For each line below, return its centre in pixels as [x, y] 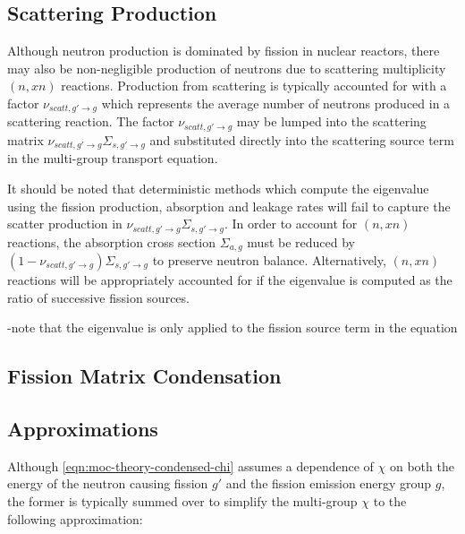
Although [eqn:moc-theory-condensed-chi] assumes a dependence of [190, 465]
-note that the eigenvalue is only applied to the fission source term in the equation [232, 327]
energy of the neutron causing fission [108, 483]
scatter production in [65, 224]
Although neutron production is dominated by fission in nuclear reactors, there [224, 51]
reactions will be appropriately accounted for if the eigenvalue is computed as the [230, 280]
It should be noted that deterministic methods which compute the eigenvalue [218, 188]
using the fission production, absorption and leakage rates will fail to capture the [229, 206]
